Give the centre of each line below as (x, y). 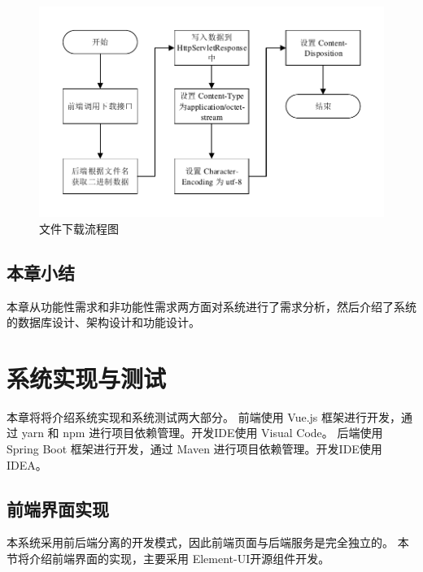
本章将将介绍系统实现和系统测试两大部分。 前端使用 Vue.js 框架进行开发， (204, 416)
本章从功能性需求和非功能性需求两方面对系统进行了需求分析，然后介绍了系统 (211, 306)
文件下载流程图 (79, 228)
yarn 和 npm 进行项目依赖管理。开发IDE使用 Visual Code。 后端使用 (202, 433)
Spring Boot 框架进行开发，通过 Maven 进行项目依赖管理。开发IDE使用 (194, 449)
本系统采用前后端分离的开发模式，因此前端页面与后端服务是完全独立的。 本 (208, 542)
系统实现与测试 (87, 377)
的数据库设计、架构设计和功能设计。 (103, 322)
